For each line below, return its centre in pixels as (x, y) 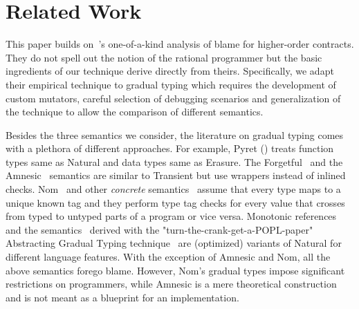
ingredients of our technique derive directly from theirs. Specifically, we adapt (170, 71)
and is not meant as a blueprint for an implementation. (122, 297)
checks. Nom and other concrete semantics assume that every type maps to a (173, 189)
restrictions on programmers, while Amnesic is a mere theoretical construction (171, 284)
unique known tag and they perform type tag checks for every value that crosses (175, 202)
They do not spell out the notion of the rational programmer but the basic (164, 57)
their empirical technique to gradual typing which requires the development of (171, 84)
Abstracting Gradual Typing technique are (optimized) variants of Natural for (174, 243)
